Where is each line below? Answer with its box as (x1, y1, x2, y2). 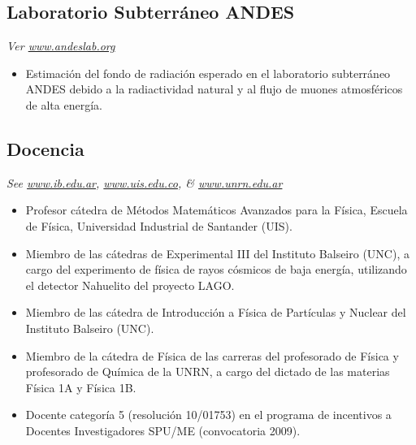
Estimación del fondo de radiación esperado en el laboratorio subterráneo (25, 64, 391, 81)
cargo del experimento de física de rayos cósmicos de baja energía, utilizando (25, 261, 407, 278)
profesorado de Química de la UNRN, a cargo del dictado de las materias (25, 363, 390, 380)
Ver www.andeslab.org (6, 37, 115, 54)
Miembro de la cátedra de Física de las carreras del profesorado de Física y (25, 347, 399, 364)
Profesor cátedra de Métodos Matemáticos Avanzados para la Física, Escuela (25, 201, 408, 218)
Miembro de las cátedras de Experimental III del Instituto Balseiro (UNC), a (25, 244, 409, 261)
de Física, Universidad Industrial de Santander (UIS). (25, 217, 292, 234)
